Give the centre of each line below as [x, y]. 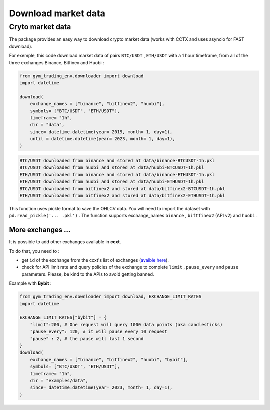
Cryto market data [40, 27]
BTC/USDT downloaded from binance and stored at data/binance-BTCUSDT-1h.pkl [117, 161]
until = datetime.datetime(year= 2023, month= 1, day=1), [103, 139]
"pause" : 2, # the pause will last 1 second [87, 339]
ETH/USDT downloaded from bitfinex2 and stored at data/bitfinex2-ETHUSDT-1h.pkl [123, 195]
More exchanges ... [40, 230]
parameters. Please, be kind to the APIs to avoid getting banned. [88, 274]
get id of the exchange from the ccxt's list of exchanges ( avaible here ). [95, 260]
